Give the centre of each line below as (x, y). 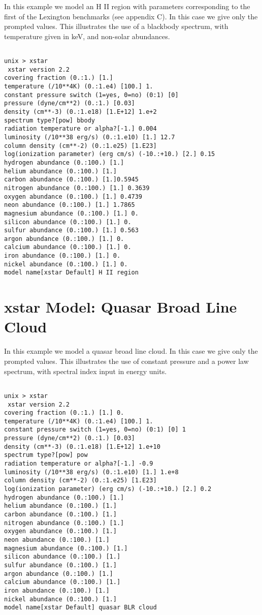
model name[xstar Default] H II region (71, 273)
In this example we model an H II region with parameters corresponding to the (127, 6)
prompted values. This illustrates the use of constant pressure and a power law (126, 361)
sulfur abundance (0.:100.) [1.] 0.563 (71, 230)
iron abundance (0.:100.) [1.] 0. (62, 256)
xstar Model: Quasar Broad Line (121, 307)
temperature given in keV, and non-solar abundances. (87, 36)
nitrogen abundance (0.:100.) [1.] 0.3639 (77, 188)
